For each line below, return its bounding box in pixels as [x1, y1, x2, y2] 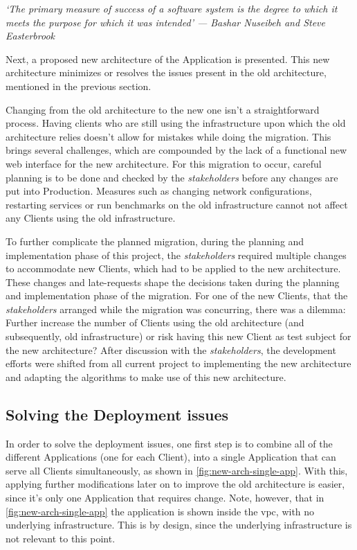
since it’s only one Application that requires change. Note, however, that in [6, 490, 324, 505]
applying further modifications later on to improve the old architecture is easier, [6, 477, 345, 491]
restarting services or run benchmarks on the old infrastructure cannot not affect [6, 197, 348, 211]
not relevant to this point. [6, 531, 116, 545]
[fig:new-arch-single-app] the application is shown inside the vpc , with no [6, 504, 315, 518]
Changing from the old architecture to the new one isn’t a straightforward [6, 102, 320, 116]
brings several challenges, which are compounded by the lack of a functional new [6, 143, 347, 157]
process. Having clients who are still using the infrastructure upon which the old [6, 116, 346, 130]
